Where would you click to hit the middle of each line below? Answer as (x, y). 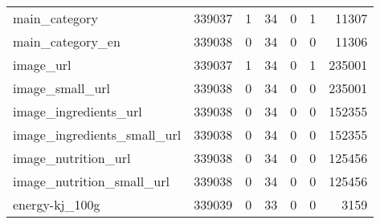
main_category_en (67, 41)
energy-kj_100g (57, 204)
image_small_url (62, 88)
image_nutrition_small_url (91, 181)
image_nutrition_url (72, 158)
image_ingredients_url (78, 111)
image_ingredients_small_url (97, 134)
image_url (42, 65)
